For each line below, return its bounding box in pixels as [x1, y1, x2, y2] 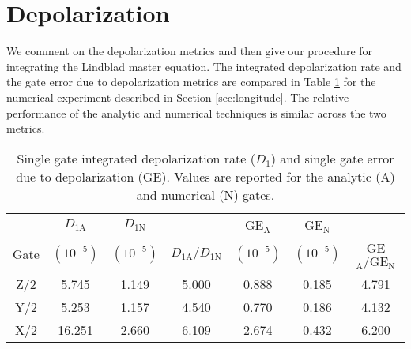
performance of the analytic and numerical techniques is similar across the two [6, 104, 386, 121]
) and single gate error [270, 148, 394, 167]
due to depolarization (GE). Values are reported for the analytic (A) [16, 167, 395, 186]
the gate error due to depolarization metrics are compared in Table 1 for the [6, 73, 376, 90]
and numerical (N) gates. [136, 185, 275, 204]
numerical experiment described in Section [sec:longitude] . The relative [6, 88, 349, 105]
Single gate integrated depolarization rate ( [17, 148, 255, 167]
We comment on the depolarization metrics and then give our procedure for [6, 43, 373, 59]
